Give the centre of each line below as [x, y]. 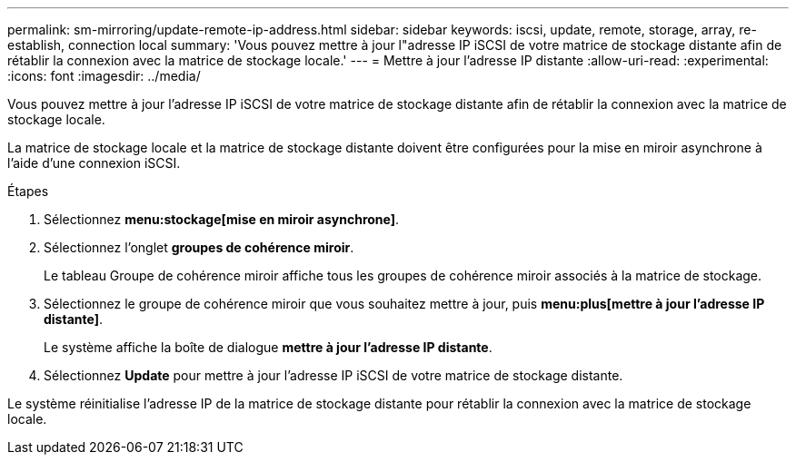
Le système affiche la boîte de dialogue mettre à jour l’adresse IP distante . [268, 347]
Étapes [28, 191]
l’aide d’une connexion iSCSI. [94, 163]
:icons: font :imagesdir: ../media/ [104, 76]
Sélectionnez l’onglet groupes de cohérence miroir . [199, 247]
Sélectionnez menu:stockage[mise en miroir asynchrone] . [222, 219]
